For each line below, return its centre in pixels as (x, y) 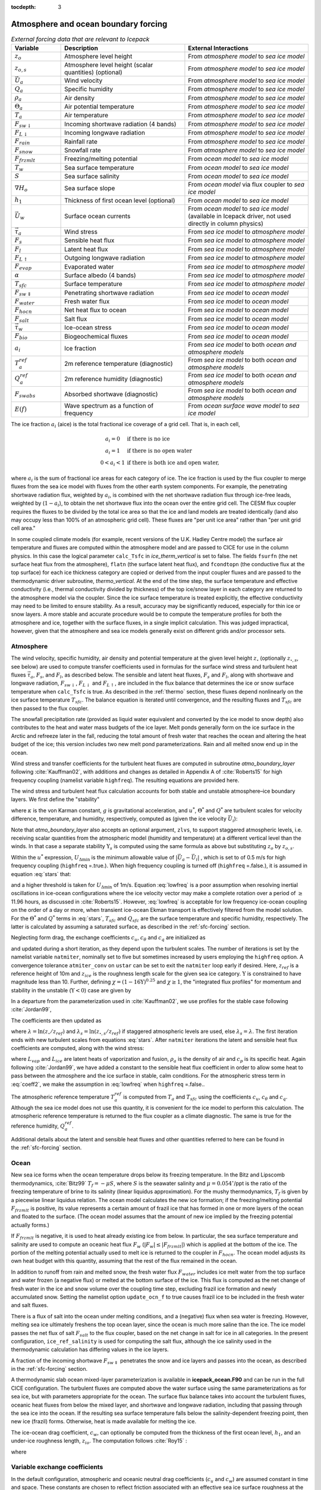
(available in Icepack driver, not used (240, 216)
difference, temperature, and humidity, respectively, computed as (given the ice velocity (119, 819)
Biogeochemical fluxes (96, 336)
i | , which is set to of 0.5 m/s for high (241, 858)
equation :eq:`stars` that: (41, 874)
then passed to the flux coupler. (50, 708)
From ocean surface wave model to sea (244, 405)
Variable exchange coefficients (57, 1467)
